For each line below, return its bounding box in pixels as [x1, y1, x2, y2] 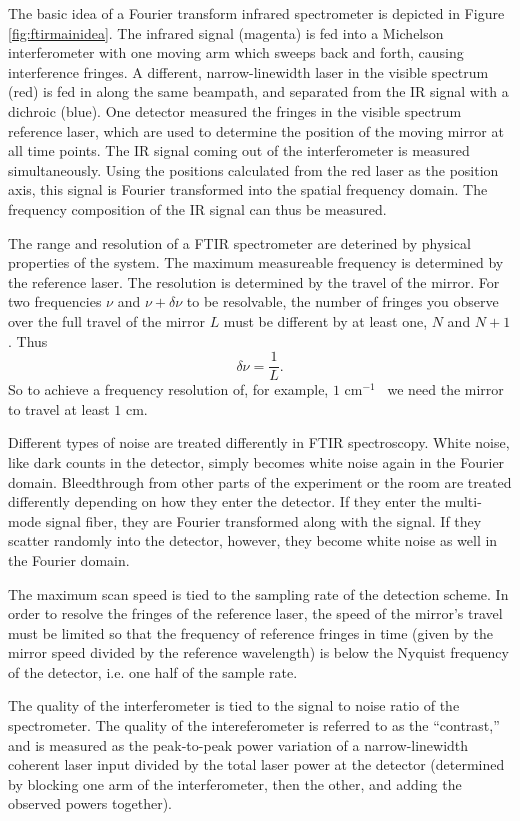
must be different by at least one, [223, 310, 428, 331]
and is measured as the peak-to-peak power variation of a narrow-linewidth [8, 734, 469, 755]
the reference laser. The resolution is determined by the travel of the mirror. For [8, 271, 500, 292]
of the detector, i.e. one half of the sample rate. [8, 661, 298, 682]
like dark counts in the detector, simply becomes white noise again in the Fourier [8, 451, 505, 472]
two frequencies [8, 291, 102, 312]
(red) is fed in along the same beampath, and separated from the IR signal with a [8, 81, 509, 102]
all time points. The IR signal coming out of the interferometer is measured [8, 140, 470, 161]
